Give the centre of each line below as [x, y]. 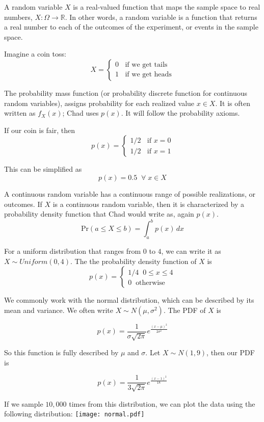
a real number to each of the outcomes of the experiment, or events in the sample [131, 27]
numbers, [18, 17]
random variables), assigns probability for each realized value [99, 103]
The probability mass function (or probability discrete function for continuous [126, 93]
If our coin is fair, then [40, 130]
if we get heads [148, 75]
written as [20, 113]
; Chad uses [81, 113]
